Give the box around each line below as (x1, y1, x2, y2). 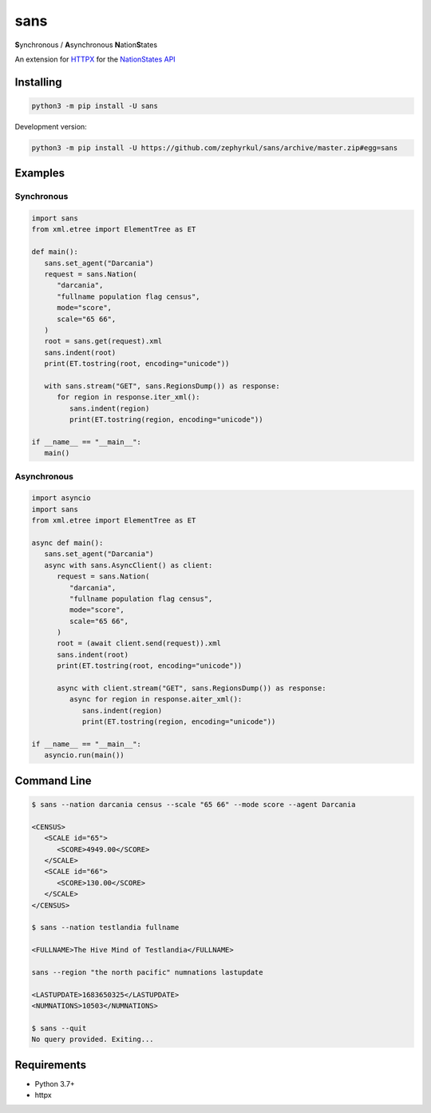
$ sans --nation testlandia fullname (31, 923, 180, 932)
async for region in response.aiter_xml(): (69, 695, 243, 704)
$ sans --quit (31, 1024, 87, 1032)
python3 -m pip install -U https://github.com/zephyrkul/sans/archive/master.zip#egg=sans (31, 143, 398, 152)
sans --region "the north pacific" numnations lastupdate (31, 968, 263, 976)
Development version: (14, 121, 87, 131)
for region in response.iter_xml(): (57, 392, 200, 402)
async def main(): (31, 538, 104, 547)
